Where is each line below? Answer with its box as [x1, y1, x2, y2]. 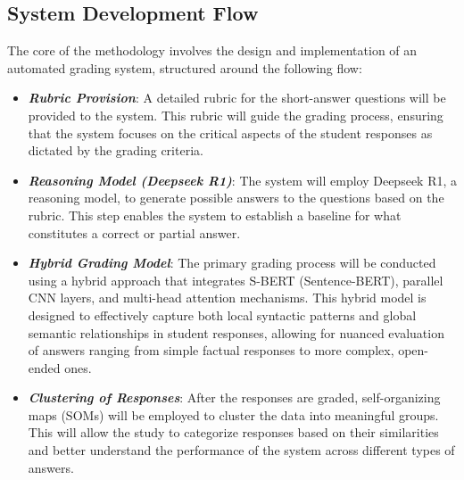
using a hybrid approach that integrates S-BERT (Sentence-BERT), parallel [28, 270, 443, 289]
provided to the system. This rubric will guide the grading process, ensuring [28, 105, 443, 124]
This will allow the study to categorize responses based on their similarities [28, 423, 439, 442]
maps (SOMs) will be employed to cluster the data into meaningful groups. [28, 405, 439, 424]
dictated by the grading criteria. [28, 141, 203, 160]
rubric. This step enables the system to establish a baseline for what [28, 205, 402, 224]
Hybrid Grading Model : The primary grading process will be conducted [28, 253, 436, 272]
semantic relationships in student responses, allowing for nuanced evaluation [28, 323, 444, 342]
